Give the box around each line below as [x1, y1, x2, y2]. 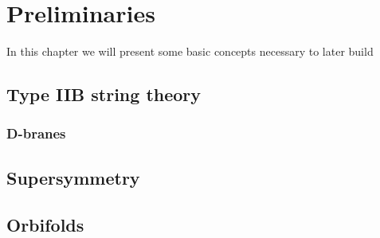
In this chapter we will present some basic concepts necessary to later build [6, 43, 374, 60]
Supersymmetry [6, 165, 140, 189]
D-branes [6, 123, 66, 143]
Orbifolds [6, 212, 84, 236]
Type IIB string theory [6, 82, 202, 107]
